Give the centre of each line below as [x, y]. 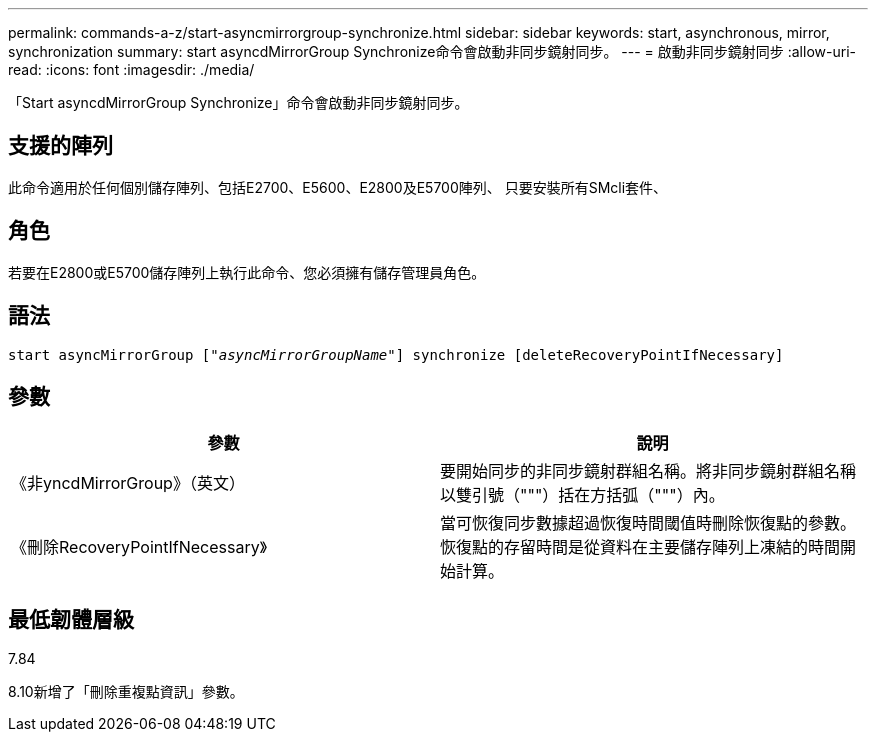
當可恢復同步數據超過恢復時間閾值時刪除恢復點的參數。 [648, 523]
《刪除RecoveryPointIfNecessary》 [139, 547]
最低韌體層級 [71, 619]
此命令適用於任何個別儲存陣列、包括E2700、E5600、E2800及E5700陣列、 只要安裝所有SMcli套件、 [338, 187]
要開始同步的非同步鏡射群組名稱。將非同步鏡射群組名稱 [648, 471]
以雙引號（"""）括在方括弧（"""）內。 [582, 495]
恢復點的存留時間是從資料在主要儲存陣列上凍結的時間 [640, 547]
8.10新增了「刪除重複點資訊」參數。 [126, 692]
